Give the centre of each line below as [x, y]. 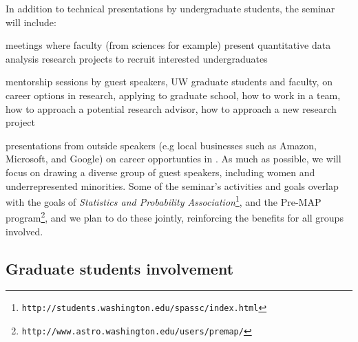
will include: [31, 22]
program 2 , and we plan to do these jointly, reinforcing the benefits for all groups [175, 217]
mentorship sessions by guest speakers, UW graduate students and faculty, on [169, 82]
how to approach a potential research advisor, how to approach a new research [171, 108]
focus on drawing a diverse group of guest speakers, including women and [160, 172]
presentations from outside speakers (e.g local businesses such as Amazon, [161, 145]
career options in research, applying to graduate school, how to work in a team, [173, 95]
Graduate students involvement [120, 268]
